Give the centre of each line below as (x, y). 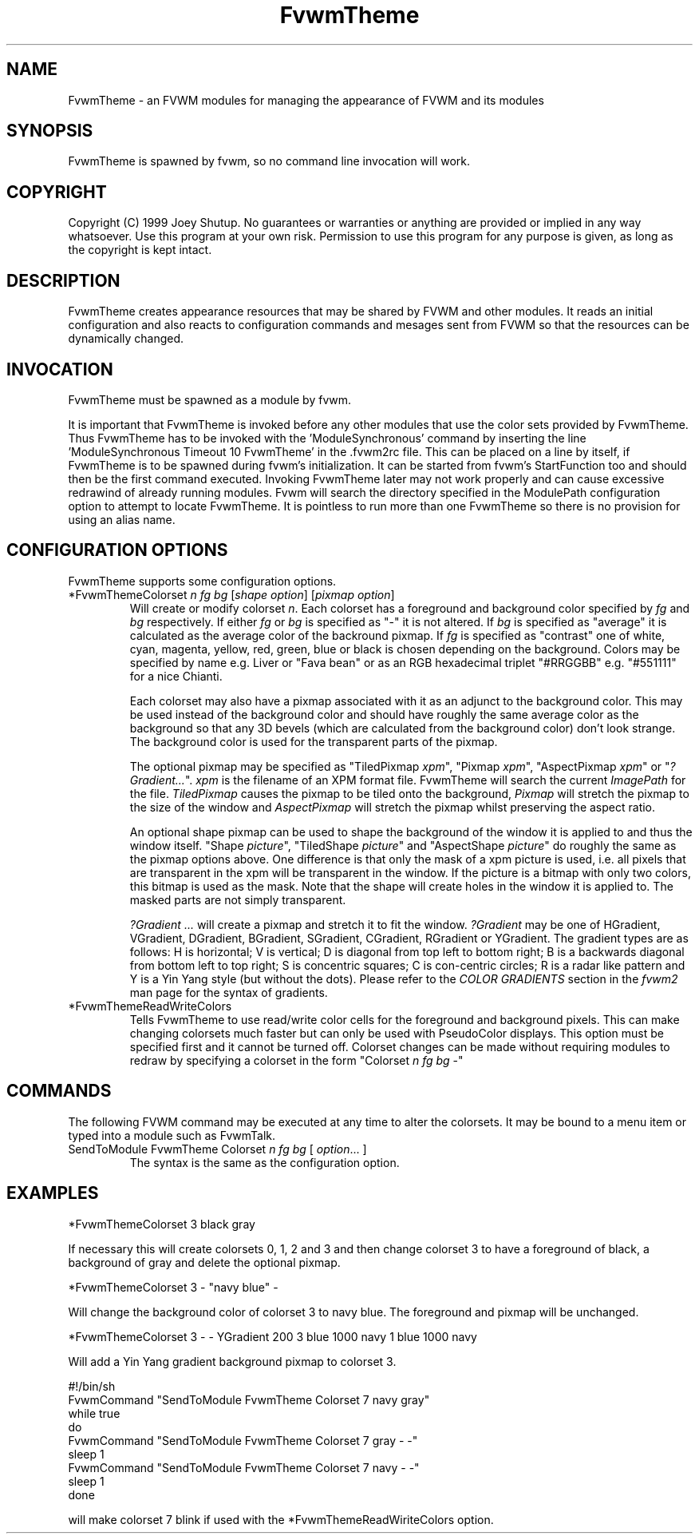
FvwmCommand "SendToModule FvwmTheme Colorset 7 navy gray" (249, 1399)
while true (94, 1413)
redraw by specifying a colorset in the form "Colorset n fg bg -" (296, 1060)
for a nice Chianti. (176, 676)
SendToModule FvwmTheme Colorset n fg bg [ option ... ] (217, 1149)
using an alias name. (122, 519)
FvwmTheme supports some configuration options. (202, 581)
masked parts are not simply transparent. (238, 899)
